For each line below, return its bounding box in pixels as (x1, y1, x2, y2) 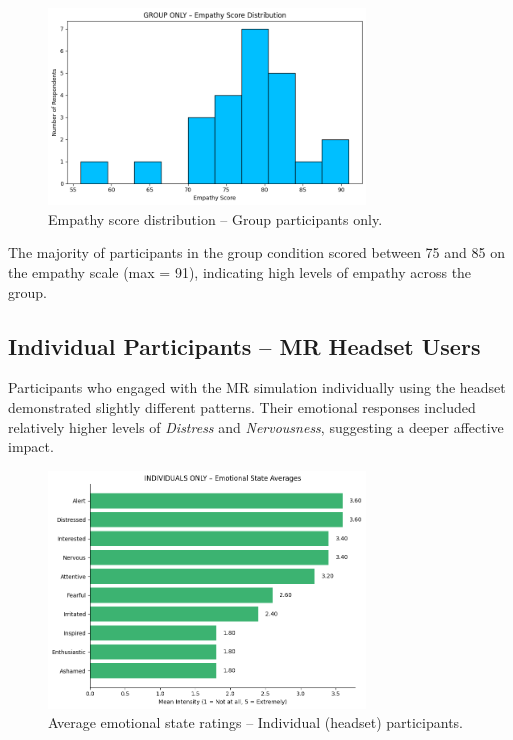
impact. (8, 436, 54, 457)
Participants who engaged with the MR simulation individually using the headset (8, 377, 506, 398)
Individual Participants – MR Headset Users (8, 330, 481, 361)
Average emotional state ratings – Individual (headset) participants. (48, 712, 464, 733)
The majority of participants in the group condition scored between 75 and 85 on (8, 242, 505, 263)
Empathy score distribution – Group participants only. (48, 208, 383, 229)
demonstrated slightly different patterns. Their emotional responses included (8, 397, 476, 417)
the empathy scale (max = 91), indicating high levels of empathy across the (8, 262, 472, 283)
